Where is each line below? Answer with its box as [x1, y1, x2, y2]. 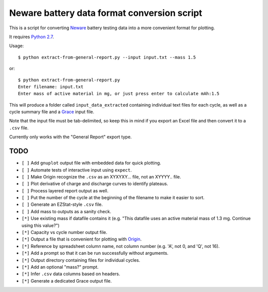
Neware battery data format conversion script [9, 7, 202, 18]
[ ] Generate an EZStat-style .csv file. [21, 201, 103, 208]
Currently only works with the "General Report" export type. [9, 134, 132, 140]
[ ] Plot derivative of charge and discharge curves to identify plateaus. [21, 181, 168, 187]
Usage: [9, 43, 24, 49]
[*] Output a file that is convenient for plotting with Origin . [21, 236, 142, 242]
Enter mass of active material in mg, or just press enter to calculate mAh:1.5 [18, 91, 220, 97]
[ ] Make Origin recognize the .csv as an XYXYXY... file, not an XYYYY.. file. [21, 174, 181, 179]
